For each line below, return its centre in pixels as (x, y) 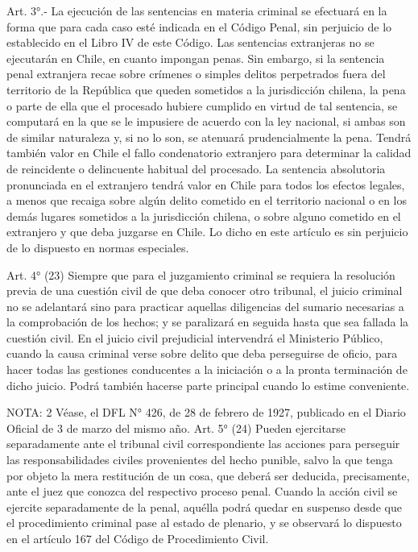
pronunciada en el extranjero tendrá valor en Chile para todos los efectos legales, (206, 184)
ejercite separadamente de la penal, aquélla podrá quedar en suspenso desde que (204, 506)
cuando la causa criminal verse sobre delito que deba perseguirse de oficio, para (202, 353)
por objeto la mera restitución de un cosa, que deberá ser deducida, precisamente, (208, 475)
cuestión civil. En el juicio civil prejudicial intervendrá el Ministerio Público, (195, 337)
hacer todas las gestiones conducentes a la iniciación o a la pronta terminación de (207, 369)
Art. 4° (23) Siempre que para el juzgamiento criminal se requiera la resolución (201, 274)
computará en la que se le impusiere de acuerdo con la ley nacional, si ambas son (206, 121)
